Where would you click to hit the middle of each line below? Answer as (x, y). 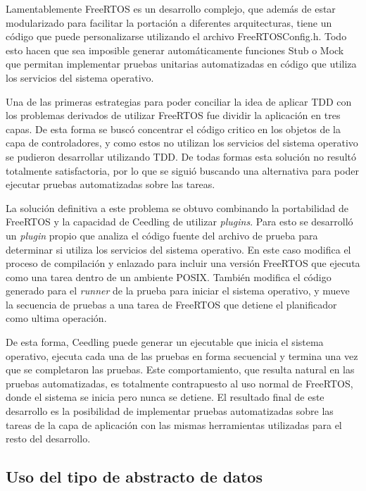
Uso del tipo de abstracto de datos (134, 477)
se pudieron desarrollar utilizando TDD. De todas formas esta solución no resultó (181, 156)
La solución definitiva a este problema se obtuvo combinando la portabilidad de (177, 207)
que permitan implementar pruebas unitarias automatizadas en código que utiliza (181, 64)
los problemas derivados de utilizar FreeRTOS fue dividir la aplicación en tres (173, 115)
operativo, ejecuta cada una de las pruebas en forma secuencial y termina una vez (182, 355)
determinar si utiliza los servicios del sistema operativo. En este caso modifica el (178, 249)
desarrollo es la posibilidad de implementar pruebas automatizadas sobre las (170, 411)
